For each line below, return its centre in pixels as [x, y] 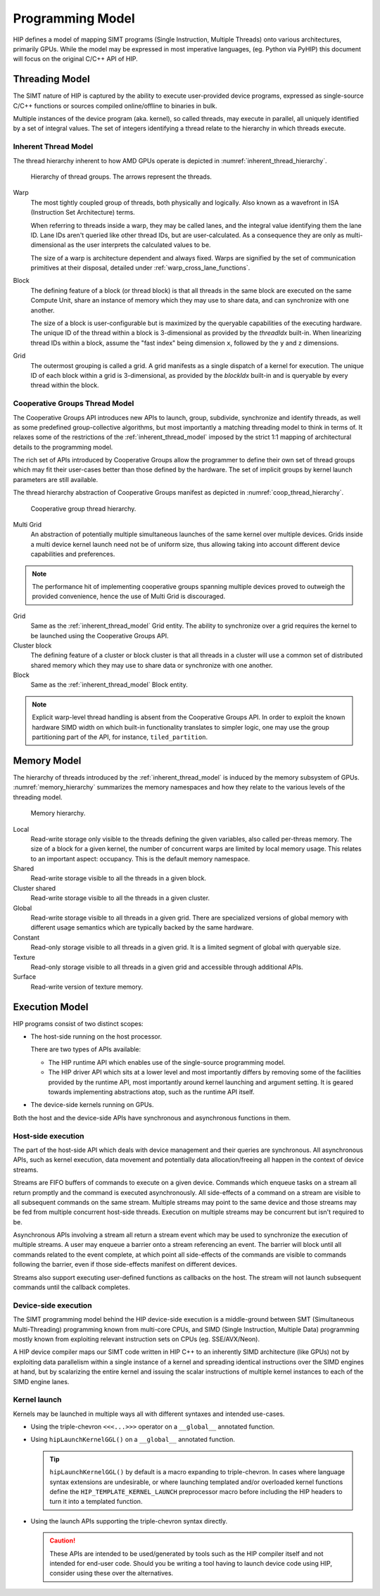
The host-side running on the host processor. [96, 1037]
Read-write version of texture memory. [87, 987]
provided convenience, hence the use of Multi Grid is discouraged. [129, 596]
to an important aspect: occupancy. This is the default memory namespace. [140, 859]
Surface [25, 977]
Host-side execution [49, 1136]
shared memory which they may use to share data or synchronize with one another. [152, 665]
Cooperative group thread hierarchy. [83, 508]
